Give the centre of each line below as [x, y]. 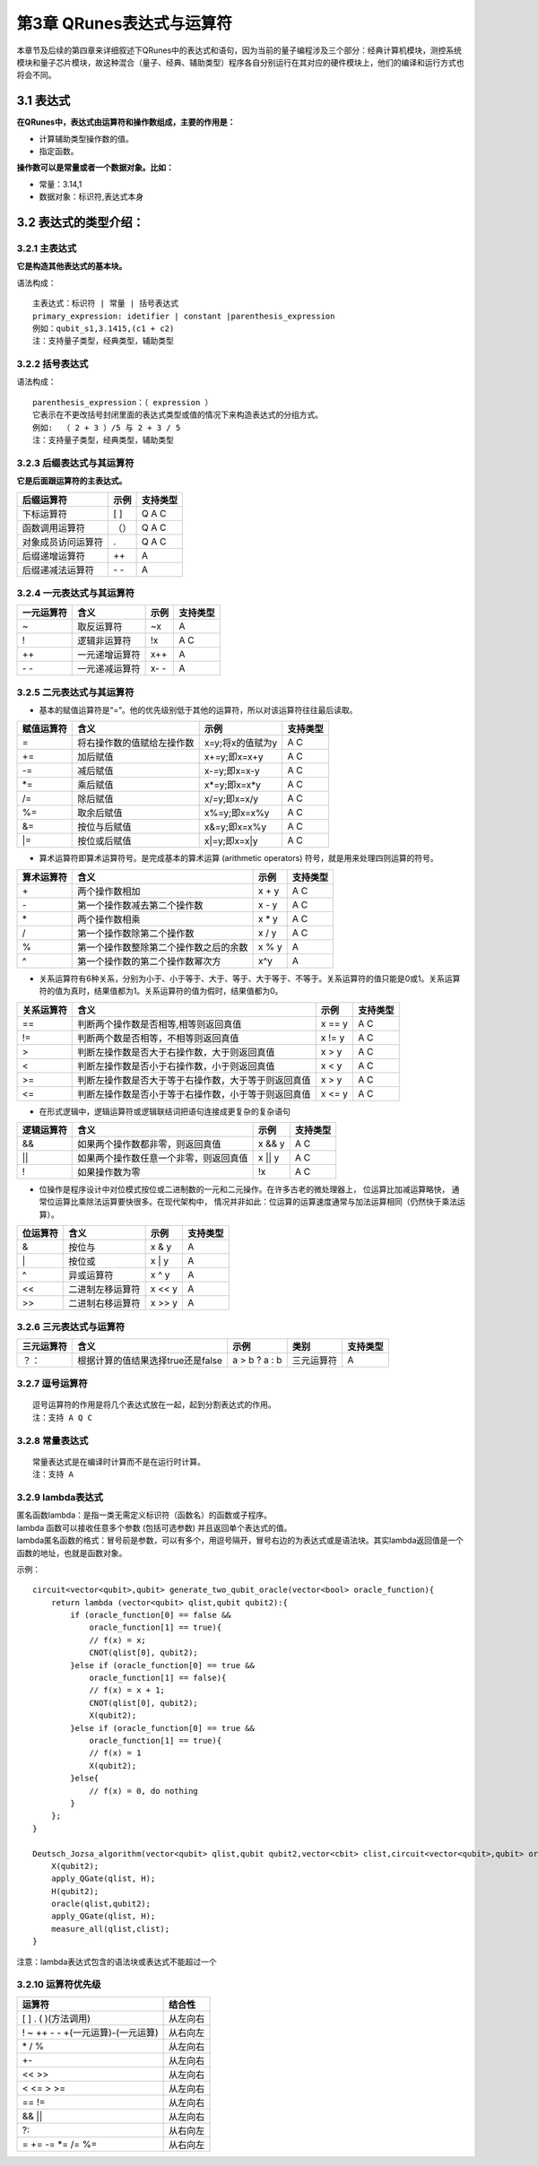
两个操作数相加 [109, 891]
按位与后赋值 [104, 827]
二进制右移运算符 [104, 1303]
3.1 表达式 [43, 101]
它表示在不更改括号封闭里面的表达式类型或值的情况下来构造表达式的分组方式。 [178, 415]
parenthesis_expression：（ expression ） [123, 402]
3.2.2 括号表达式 [52, 364]
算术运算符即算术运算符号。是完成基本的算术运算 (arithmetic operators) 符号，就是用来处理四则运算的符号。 [239, 858]
